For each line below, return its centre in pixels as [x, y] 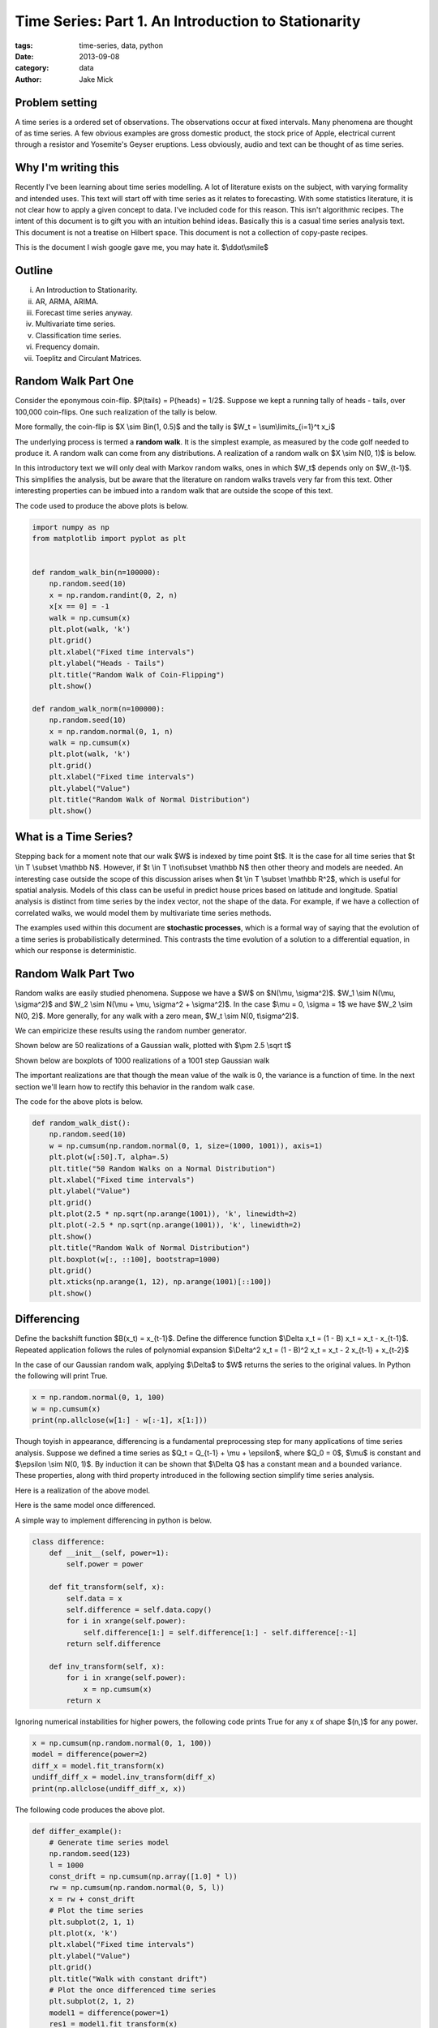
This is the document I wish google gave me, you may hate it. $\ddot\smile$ [142, 247]
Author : [28, 79]
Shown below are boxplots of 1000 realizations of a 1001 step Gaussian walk [142, 1060]
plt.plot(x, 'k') [84, 1933]
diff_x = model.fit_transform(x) [99, 1766]
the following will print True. [62, 1376]
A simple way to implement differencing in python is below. [114, 1520]
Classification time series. [78, 335]
